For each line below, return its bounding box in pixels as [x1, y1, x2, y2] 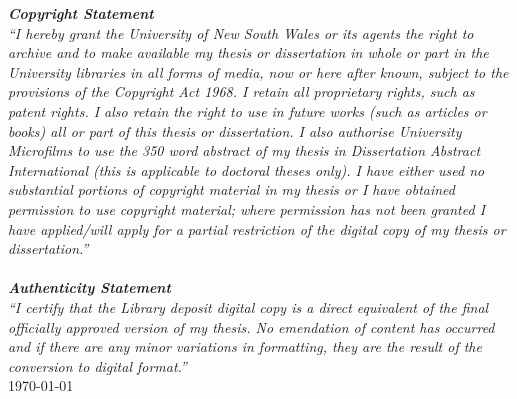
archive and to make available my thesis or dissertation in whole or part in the [8, 42, 489, 63]
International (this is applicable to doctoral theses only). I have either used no [8, 159, 485, 180]
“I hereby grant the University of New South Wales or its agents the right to [8, 22, 474, 43]
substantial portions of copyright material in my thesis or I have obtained [8, 179, 455, 200]
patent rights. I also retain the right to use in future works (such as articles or [8, 100, 487, 121]
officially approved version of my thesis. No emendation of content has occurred [8, 316, 495, 337]
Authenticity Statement [8, 277, 171, 298]
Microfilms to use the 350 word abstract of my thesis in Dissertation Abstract [8, 140, 481, 161]
